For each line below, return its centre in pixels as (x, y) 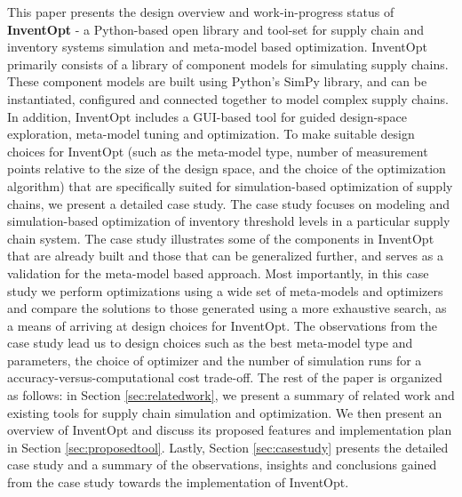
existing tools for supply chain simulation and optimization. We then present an (225, 412)
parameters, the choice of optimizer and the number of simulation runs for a (215, 360)
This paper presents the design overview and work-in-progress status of (201, 12)
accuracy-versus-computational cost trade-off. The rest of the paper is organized (225, 377)
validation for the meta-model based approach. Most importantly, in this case (218, 273)
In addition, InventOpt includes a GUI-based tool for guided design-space (207, 116)
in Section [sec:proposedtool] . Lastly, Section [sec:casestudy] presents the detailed (228, 447)
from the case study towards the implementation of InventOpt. (178, 482)
